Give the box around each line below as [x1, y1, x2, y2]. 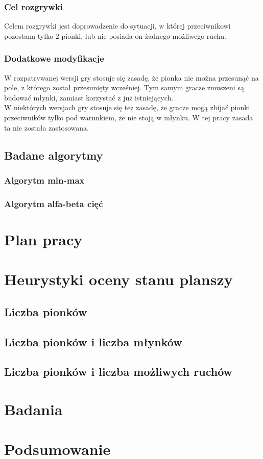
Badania [4, 398, 63, 419]
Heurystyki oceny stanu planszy [4, 269, 233, 290]
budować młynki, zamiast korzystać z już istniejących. [4, 92, 174, 103]
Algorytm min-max [4, 173, 85, 186]
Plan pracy [4, 228, 83, 249]
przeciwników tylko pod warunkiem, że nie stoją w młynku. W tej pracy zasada [4, 112, 253, 122]
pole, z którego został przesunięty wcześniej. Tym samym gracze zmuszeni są [4, 82, 244, 93]
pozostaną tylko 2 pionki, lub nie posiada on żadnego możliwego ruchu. [4, 30, 226, 41]
